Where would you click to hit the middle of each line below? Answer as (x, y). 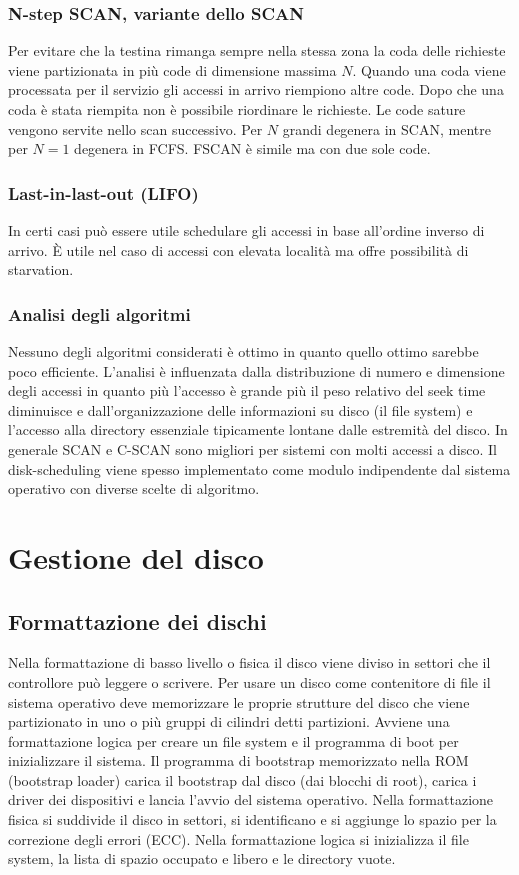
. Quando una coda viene (429, 69)
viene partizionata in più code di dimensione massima (172, 69)
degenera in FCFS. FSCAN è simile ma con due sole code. (252, 148)
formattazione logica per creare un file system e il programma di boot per (233, 740)
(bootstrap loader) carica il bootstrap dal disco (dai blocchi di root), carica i (242, 779)
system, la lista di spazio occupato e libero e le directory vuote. (202, 858)
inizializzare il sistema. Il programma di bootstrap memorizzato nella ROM (238, 760)
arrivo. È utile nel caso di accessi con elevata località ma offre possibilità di (238, 249)
